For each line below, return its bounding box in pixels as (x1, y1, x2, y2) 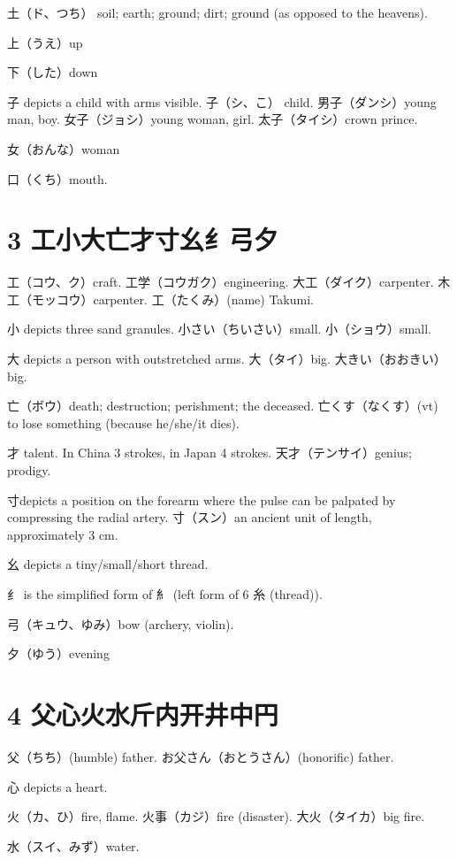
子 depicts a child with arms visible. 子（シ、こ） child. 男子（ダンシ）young (7, 92, 437, 111)
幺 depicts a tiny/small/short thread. (7, 555, 209, 573)
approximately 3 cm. (7, 525, 118, 543)
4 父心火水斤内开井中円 (7, 695, 278, 732)
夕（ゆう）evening (7, 644, 110, 663)
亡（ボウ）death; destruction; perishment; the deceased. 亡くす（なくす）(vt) (7, 396, 438, 415)
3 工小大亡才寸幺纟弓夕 (7, 221, 278, 257)
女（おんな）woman (7, 139, 120, 157)
